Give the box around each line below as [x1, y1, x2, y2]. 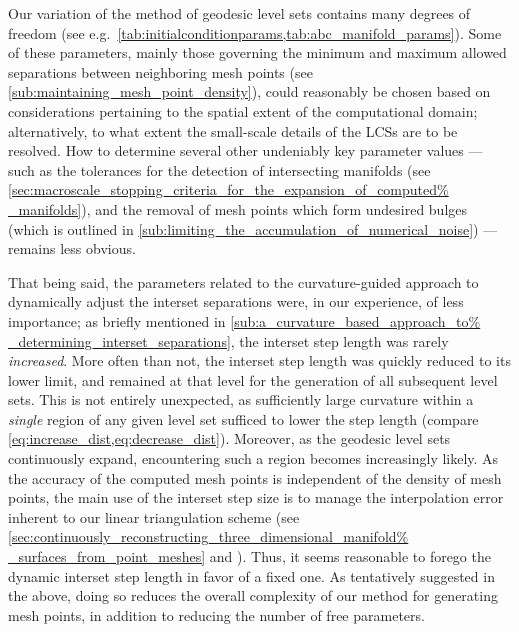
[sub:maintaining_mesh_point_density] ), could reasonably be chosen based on [8, 81, 491, 102]
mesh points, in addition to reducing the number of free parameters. [8, 604, 425, 625]
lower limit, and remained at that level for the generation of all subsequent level [8, 369, 498, 390]
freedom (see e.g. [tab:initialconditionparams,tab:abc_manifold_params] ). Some [8, 22, 502, 43]
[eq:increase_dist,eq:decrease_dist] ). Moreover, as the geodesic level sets [8, 428, 451, 449]
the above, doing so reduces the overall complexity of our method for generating [8, 585, 498, 606]
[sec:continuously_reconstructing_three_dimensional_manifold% [8, 526, 409, 547]
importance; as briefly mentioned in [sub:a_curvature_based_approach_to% [8, 310, 481, 331]
